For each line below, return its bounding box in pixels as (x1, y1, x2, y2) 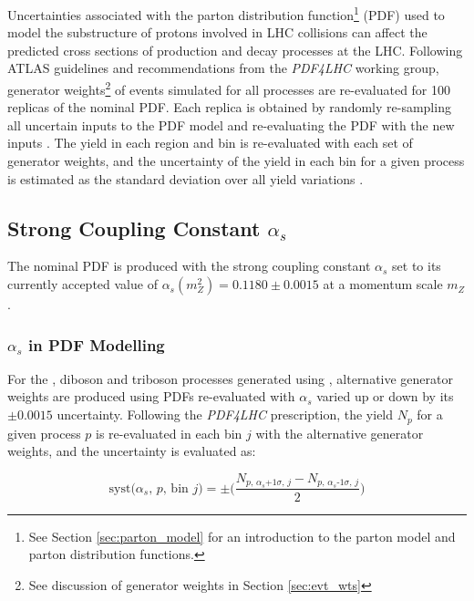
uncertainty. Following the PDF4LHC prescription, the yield (57, 405, 394, 424)
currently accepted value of (7, 275, 158, 294)
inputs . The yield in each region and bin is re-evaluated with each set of (7, 133, 413, 152)
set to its (392, 256, 441, 275)
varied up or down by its (316, 387, 454, 406)
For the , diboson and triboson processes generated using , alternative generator (7, 368, 454, 388)
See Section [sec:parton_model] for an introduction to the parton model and (28, 526, 456, 545)
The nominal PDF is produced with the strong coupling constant (7, 256, 371, 275)
